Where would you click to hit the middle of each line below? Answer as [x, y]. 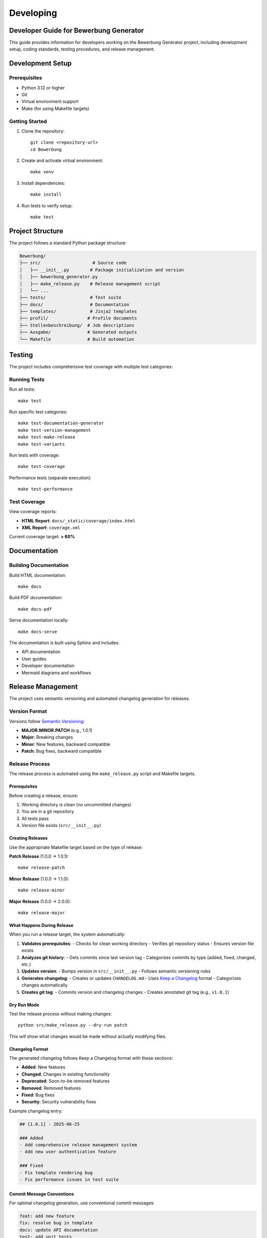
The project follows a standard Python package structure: [68, 243]
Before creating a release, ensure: [44, 795]
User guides [34, 659]
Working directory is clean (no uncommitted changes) [76, 805]
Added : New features [44, 1067]
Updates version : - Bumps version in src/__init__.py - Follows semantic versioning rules [116, 971]
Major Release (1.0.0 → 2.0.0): [40, 901]
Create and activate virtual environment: [62, 160]
